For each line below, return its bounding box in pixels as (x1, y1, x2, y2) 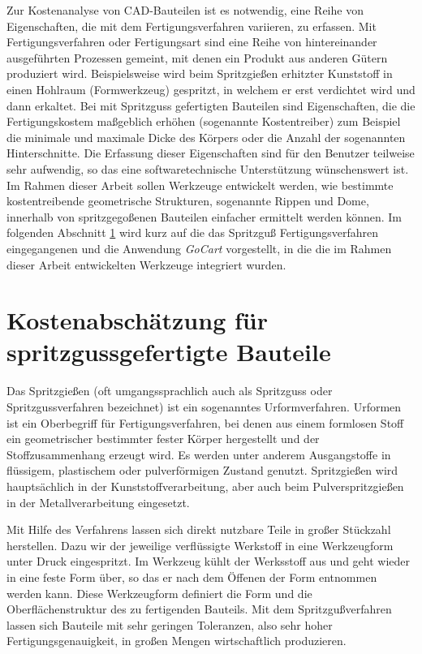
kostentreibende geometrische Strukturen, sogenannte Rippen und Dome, (6, 192, 369, 209)
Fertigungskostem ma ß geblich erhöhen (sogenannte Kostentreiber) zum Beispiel (6, 113, 401, 130)
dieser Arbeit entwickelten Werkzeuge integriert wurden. (6, 256, 286, 273)
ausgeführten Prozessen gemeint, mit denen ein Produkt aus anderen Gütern (6, 49, 388, 66)
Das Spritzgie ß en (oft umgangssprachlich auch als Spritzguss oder (6, 382, 333, 399)
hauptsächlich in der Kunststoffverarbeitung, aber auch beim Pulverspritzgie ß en (6, 477, 404, 494)
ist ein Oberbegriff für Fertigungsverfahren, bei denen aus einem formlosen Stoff (6, 414, 404, 431)
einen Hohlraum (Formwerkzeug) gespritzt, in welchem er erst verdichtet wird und (6, 80, 416, 97)
